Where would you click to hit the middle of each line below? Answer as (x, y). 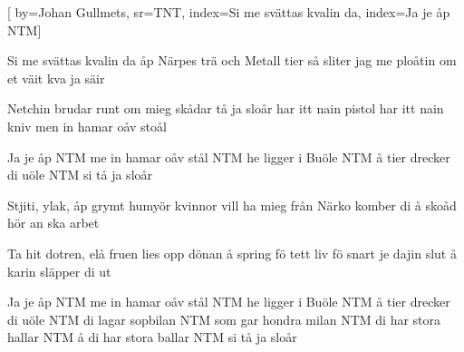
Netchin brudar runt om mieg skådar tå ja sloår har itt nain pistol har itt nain (226, 108)
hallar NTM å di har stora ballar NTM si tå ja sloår (152, 337)
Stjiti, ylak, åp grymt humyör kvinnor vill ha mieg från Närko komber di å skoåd (232, 205)
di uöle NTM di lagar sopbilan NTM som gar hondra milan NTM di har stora (224, 319)
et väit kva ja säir (56, 78)
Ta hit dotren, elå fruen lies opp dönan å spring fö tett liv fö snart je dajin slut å (232, 253)
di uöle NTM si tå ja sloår (80, 175)
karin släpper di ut (59, 271)
